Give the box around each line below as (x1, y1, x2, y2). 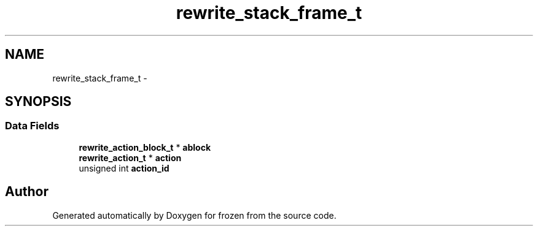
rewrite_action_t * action (79, 152, 182, 163)
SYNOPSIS (5, 94, 72, 110)
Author (5, 184, 49, 200)
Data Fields (5, 119, 60, 132)
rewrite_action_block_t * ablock (79, 142, 211, 153)
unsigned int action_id (79, 162, 170, 173)
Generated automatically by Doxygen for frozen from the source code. (52, 210, 337, 221)
